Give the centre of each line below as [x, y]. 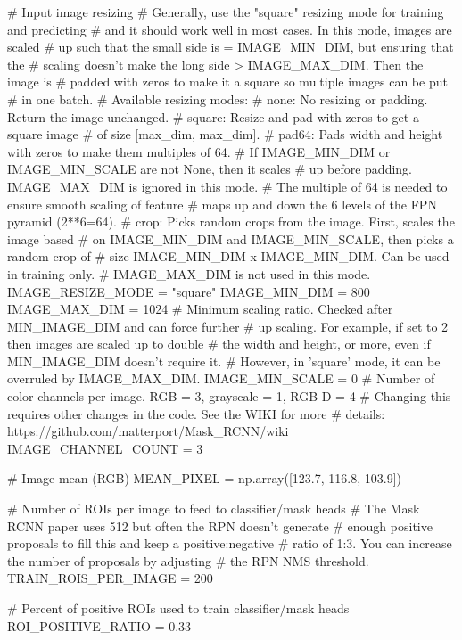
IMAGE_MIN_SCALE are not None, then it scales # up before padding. [210, 169]
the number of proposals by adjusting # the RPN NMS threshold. [188, 560]
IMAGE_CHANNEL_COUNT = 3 [105, 448]
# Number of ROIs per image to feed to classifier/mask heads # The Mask [214, 509]
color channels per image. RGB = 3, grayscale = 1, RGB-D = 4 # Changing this [229, 396]
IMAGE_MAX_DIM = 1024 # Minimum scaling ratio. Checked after [200, 309]
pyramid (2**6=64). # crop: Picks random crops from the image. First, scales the [231, 222]
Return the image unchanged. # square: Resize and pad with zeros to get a [213, 116]
